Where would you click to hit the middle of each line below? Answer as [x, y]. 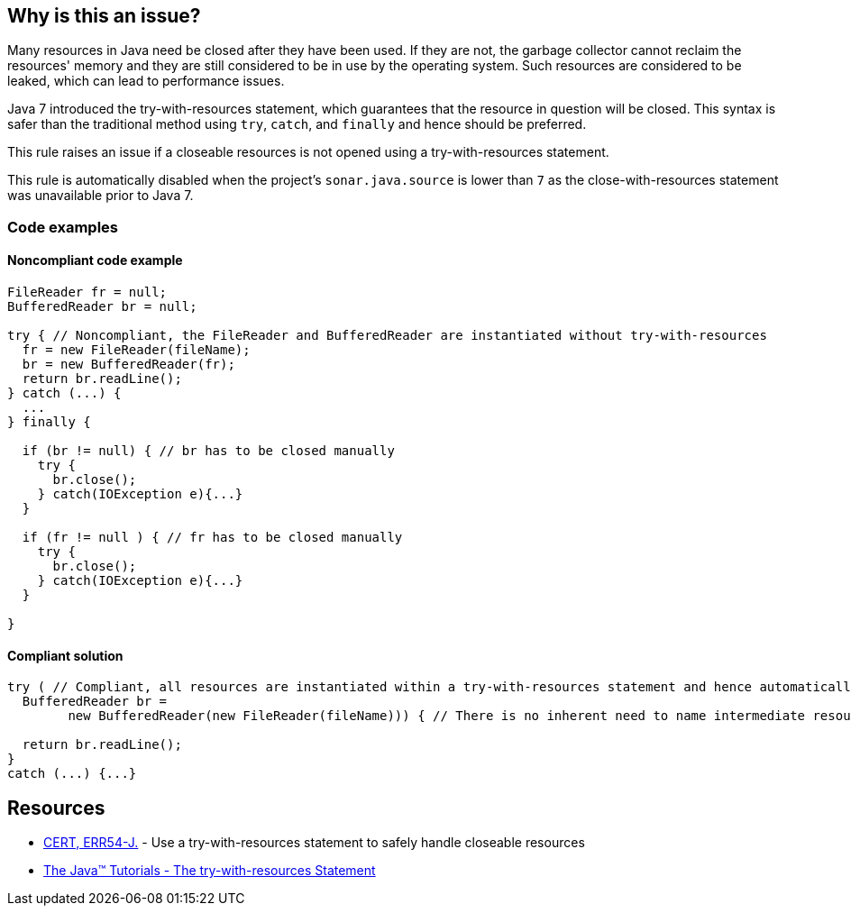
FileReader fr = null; [87, 292]
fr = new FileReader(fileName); [136, 350]
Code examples [63, 227]
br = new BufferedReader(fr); [128, 365]
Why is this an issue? [104, 16]
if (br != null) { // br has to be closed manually [208, 451]
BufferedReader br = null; [102, 307]
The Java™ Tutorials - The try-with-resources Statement [210, 871]
